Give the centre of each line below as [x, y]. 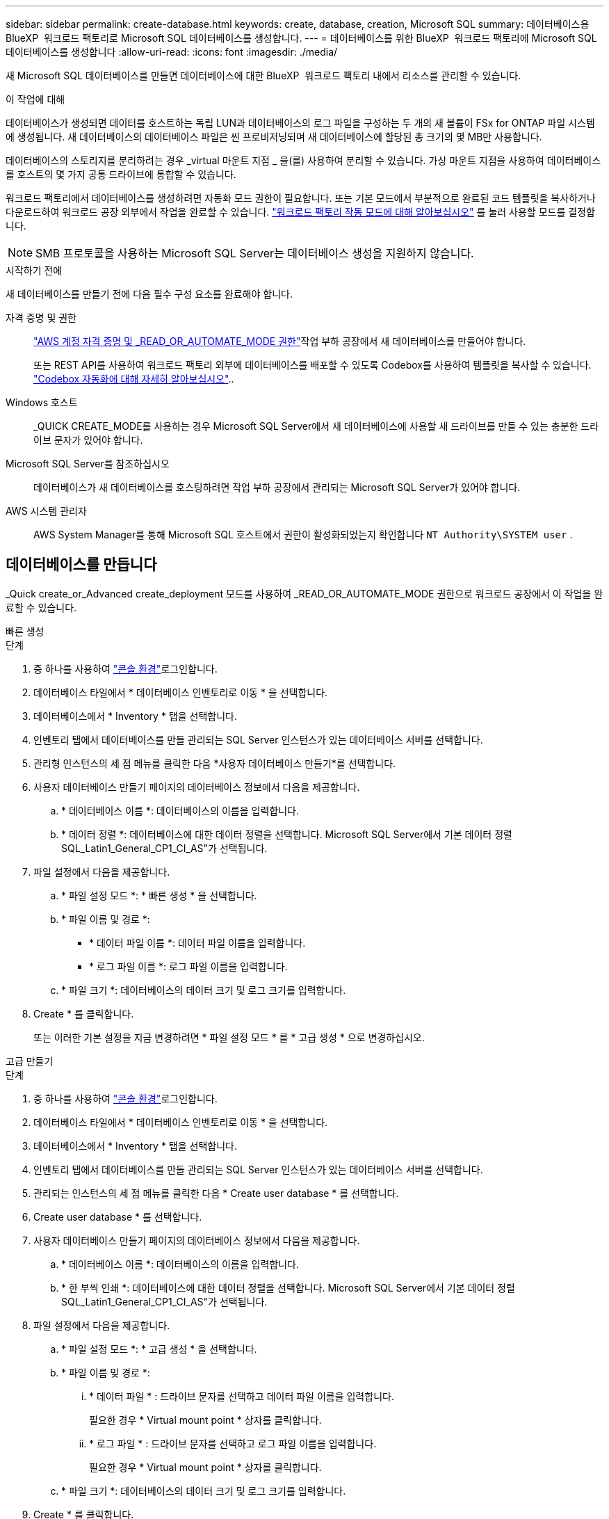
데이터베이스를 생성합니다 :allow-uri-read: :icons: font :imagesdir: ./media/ [172, 52]
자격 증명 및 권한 [41, 318]
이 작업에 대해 [35, 99]
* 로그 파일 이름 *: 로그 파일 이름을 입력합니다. [188, 966]
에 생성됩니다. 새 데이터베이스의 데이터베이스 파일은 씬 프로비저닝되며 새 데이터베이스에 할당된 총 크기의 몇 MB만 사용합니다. [274, 137]
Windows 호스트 [42, 402]
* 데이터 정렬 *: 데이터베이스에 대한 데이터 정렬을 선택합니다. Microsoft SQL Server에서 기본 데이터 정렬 [287, 834]
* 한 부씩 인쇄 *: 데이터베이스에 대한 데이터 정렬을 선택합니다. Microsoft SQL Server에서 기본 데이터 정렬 [288, 1287]
